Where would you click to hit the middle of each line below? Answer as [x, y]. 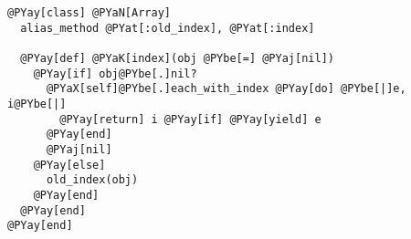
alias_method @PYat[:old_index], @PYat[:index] [168, 28]
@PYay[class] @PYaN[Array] [89, 13]
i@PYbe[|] [37, 104]
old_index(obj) [92, 180]
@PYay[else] [69, 165]
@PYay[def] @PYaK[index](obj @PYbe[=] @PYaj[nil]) [177, 58]
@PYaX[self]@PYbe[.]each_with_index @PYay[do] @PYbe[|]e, [226, 89]
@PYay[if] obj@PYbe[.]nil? [115, 73]
